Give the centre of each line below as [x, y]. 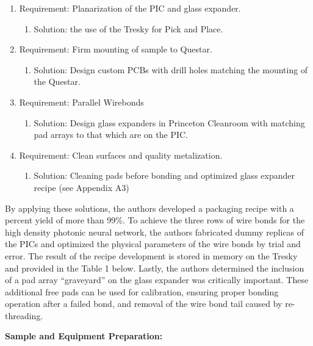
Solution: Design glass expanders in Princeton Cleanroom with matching [169, 122]
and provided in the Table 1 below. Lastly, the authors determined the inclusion [155, 268]
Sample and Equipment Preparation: [84, 336]
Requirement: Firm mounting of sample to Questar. [116, 49]
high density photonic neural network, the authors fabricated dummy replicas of [155, 232]
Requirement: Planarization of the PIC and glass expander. [130, 8]
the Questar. [57, 81]
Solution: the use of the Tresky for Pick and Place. [128, 28]
